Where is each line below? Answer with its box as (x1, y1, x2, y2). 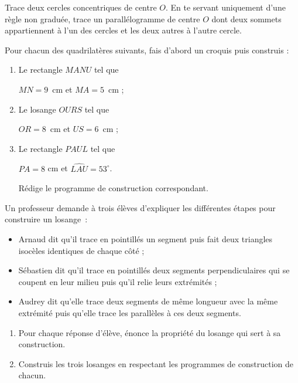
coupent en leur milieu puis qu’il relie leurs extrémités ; (18, 275, 217, 287)
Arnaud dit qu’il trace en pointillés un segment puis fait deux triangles (18, 232, 273, 245)
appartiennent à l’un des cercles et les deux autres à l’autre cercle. (5, 24, 242, 36)
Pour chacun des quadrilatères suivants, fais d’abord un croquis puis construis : (5, 43, 289, 56)
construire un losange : (5, 213, 88, 225)
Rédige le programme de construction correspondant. (18, 182, 208, 194)
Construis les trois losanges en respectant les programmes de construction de (18, 357, 293, 370)
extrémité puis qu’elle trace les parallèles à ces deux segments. (18, 306, 241, 318)
